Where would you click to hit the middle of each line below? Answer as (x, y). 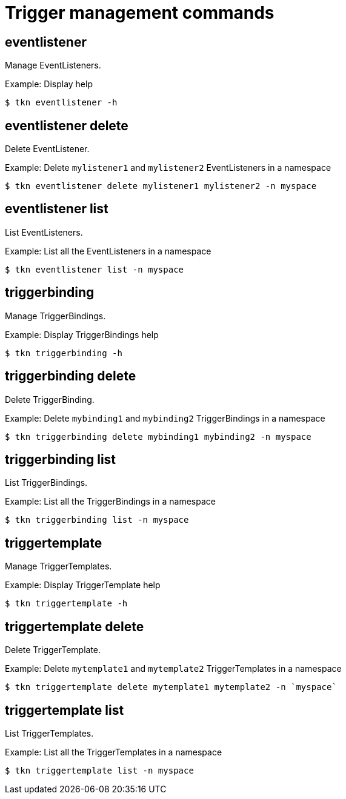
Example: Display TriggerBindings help (82, 334)
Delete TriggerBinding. (50, 399)
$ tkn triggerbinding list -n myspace (97, 520)
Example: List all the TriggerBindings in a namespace (110, 502)
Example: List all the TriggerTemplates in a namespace (114, 752)
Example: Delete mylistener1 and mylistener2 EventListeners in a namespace (168, 168)
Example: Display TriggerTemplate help (83, 585)
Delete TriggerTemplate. (53, 650)
